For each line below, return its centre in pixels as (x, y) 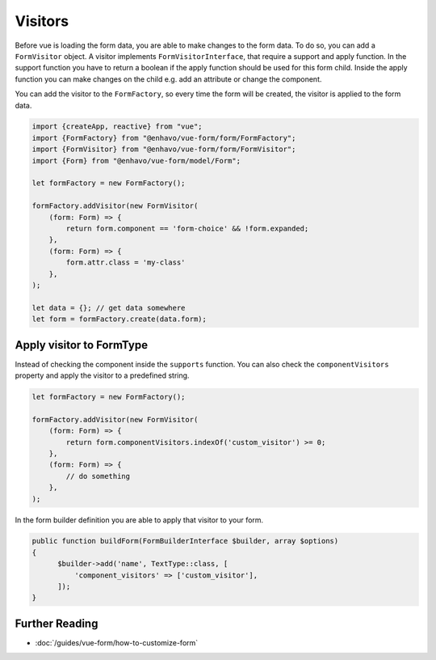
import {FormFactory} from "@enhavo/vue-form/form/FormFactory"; (164, 138)
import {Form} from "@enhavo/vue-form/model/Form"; (136, 161)
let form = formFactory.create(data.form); (119, 319)
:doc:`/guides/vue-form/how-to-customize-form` (117, 642)
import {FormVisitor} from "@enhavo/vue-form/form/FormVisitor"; (164, 149)
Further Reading (57, 623)
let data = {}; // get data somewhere (109, 308)
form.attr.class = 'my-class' (126, 262)
